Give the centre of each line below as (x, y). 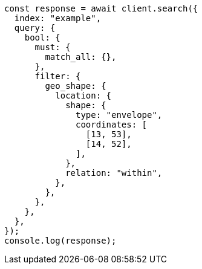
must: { (53, 47)
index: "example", (58, 18)
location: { (83, 96)
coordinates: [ (112, 125)
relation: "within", (114, 173)
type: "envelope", (119, 115)
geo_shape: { (76, 86)
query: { (35, 28)
